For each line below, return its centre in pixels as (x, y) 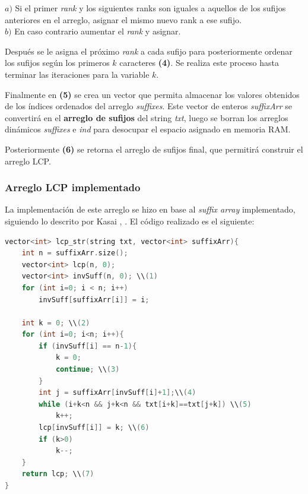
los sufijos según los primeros (57, 63)
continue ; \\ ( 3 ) (88, 370)
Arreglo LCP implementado (73, 187)
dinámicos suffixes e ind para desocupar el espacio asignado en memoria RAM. (148, 129)
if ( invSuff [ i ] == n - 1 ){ (88, 346)
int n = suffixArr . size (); (75, 253)
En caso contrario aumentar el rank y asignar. (98, 31)
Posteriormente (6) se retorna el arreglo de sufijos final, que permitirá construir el (154, 149)
